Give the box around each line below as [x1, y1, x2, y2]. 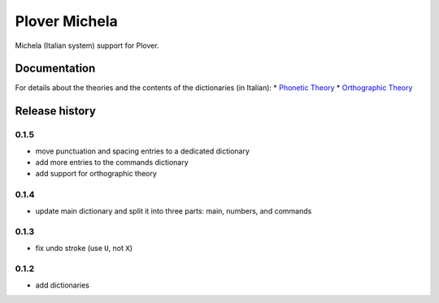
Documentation [15, 62, 96, 76]
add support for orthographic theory [35, 169, 158, 179]
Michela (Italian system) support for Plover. [15, 41, 159, 50]
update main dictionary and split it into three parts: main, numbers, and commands [35, 206, 312, 215]
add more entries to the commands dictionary [35, 158, 189, 167]
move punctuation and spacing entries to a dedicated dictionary [35, 146, 250, 156]
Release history [15, 104, 97, 118]
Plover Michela [15, 12, 118, 30]
